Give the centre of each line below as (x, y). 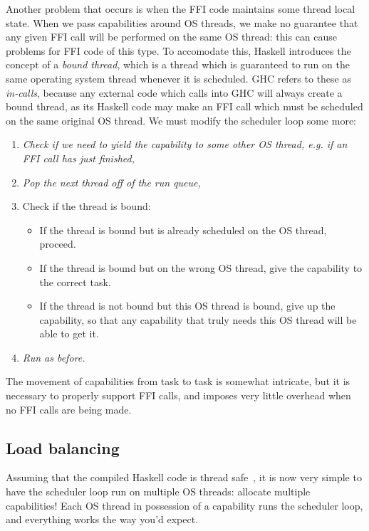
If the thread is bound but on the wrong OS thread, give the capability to (201, 267)
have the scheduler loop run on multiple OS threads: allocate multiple (158, 491)
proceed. (58, 244)
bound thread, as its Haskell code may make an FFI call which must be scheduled (184, 106)
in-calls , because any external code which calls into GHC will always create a (174, 92)
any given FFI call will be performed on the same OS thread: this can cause (172, 37)
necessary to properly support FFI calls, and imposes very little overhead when (178, 395)
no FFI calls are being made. (69, 409)
